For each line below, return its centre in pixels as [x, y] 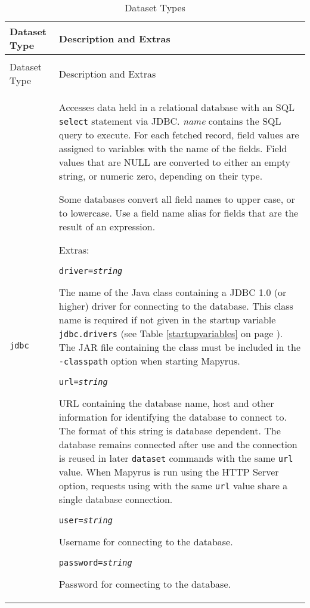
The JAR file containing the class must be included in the [179, 347]
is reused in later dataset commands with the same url [176, 458]
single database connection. [116, 499]
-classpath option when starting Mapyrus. [149, 361]
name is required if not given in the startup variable [167, 320]
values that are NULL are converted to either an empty [175, 162]
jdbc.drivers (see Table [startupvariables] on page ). [171, 333]
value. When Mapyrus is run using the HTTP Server [169, 472]
